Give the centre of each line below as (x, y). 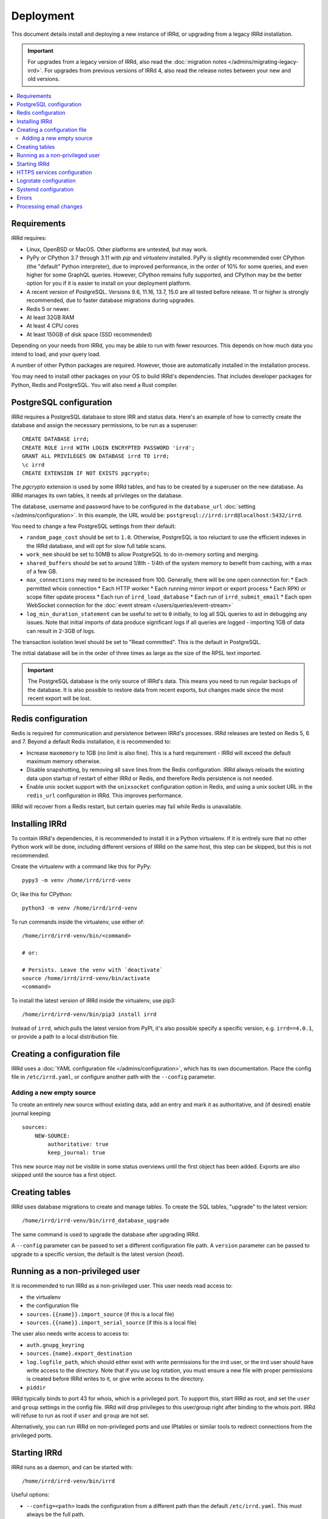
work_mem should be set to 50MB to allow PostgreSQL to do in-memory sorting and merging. (143, 554)
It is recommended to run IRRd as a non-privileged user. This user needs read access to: (122, 1286)
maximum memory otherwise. (64, 761)
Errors (24, 198)
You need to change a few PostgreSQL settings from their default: (94, 526)
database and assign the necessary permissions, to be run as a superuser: (105, 425)
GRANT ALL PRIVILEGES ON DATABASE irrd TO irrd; (96, 456)
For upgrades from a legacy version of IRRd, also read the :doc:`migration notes (127, 62)
